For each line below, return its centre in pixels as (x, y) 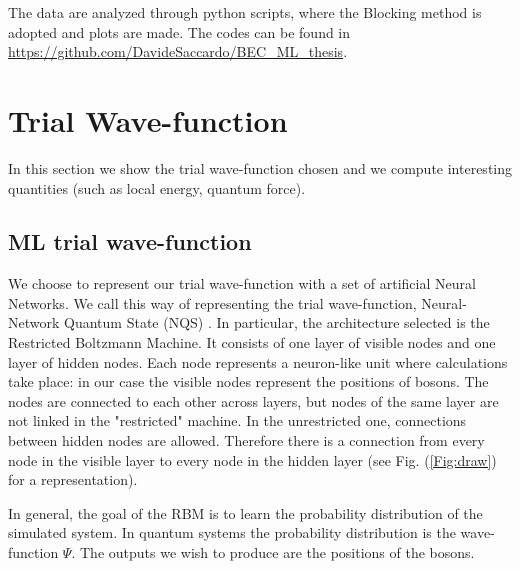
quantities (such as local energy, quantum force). (157, 187)
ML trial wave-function (130, 241)
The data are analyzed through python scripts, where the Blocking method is (245, 12)
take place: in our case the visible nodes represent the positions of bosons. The (248, 381)
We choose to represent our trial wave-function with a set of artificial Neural (242, 283)
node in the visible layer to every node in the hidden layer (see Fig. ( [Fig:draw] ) (252, 459)
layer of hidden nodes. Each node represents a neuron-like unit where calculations (258, 361)
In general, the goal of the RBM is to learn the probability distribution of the (245, 512)
